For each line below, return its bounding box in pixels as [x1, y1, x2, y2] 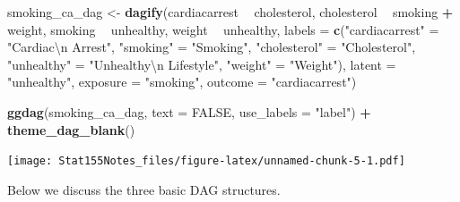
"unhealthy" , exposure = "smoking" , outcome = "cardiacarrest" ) [7, 72, 357, 91]
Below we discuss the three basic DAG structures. [7, 180, 281, 198]
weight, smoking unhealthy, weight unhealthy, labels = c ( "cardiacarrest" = [7, 20, 439, 38]
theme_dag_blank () [7, 120, 135, 139]
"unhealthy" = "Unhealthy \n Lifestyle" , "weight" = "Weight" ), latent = [7, 55, 396, 73]
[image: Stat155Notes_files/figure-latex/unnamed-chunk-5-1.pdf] [7, 155, 405, 168]
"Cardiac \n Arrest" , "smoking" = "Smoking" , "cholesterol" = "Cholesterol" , [7, 38, 416, 56]
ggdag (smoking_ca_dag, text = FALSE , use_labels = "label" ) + [7, 102, 371, 121]
